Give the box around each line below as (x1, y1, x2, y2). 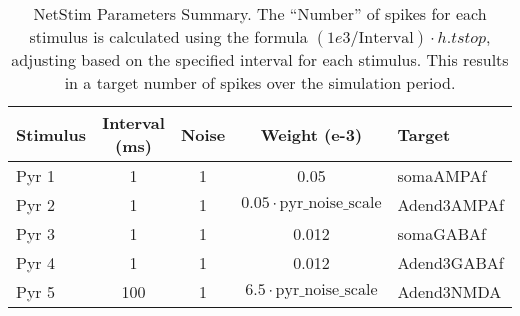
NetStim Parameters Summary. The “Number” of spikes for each (33, 2, 487, 25)
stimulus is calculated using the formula (29, 25, 308, 48)
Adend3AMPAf (397, 193, 504, 216)
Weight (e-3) (260, 122, 363, 146)
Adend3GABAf (397, 251, 504, 274)
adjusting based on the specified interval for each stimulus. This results (11, 48, 509, 71)
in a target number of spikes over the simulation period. (64, 71, 456, 94)
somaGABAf (397, 222, 486, 245)
